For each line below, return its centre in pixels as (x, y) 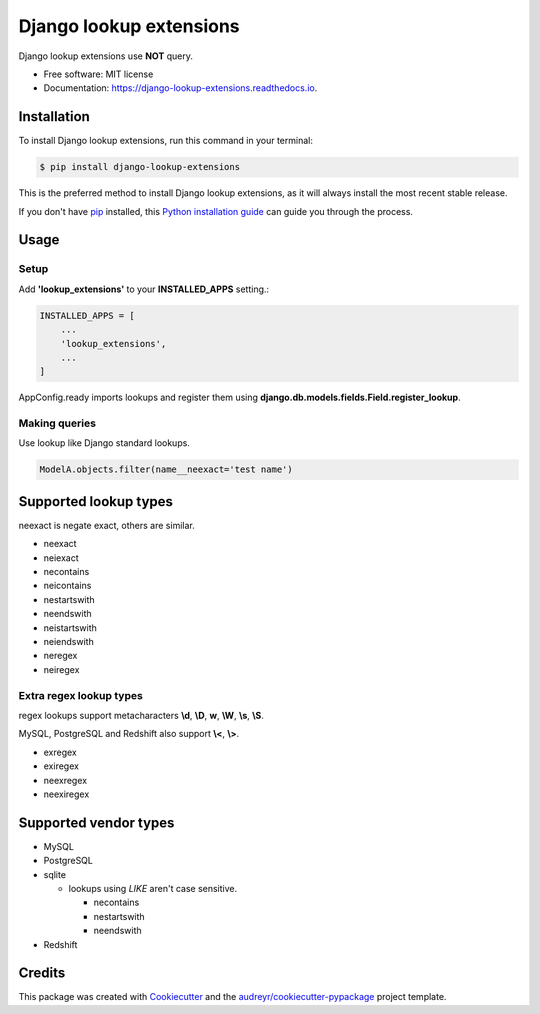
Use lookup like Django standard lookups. (104, 443)
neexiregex (66, 794)
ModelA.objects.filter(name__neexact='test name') (166, 469)
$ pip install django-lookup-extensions (139, 167)
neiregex (61, 669)
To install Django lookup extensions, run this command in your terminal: (166, 141)
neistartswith (70, 627)
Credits (42, 973)
